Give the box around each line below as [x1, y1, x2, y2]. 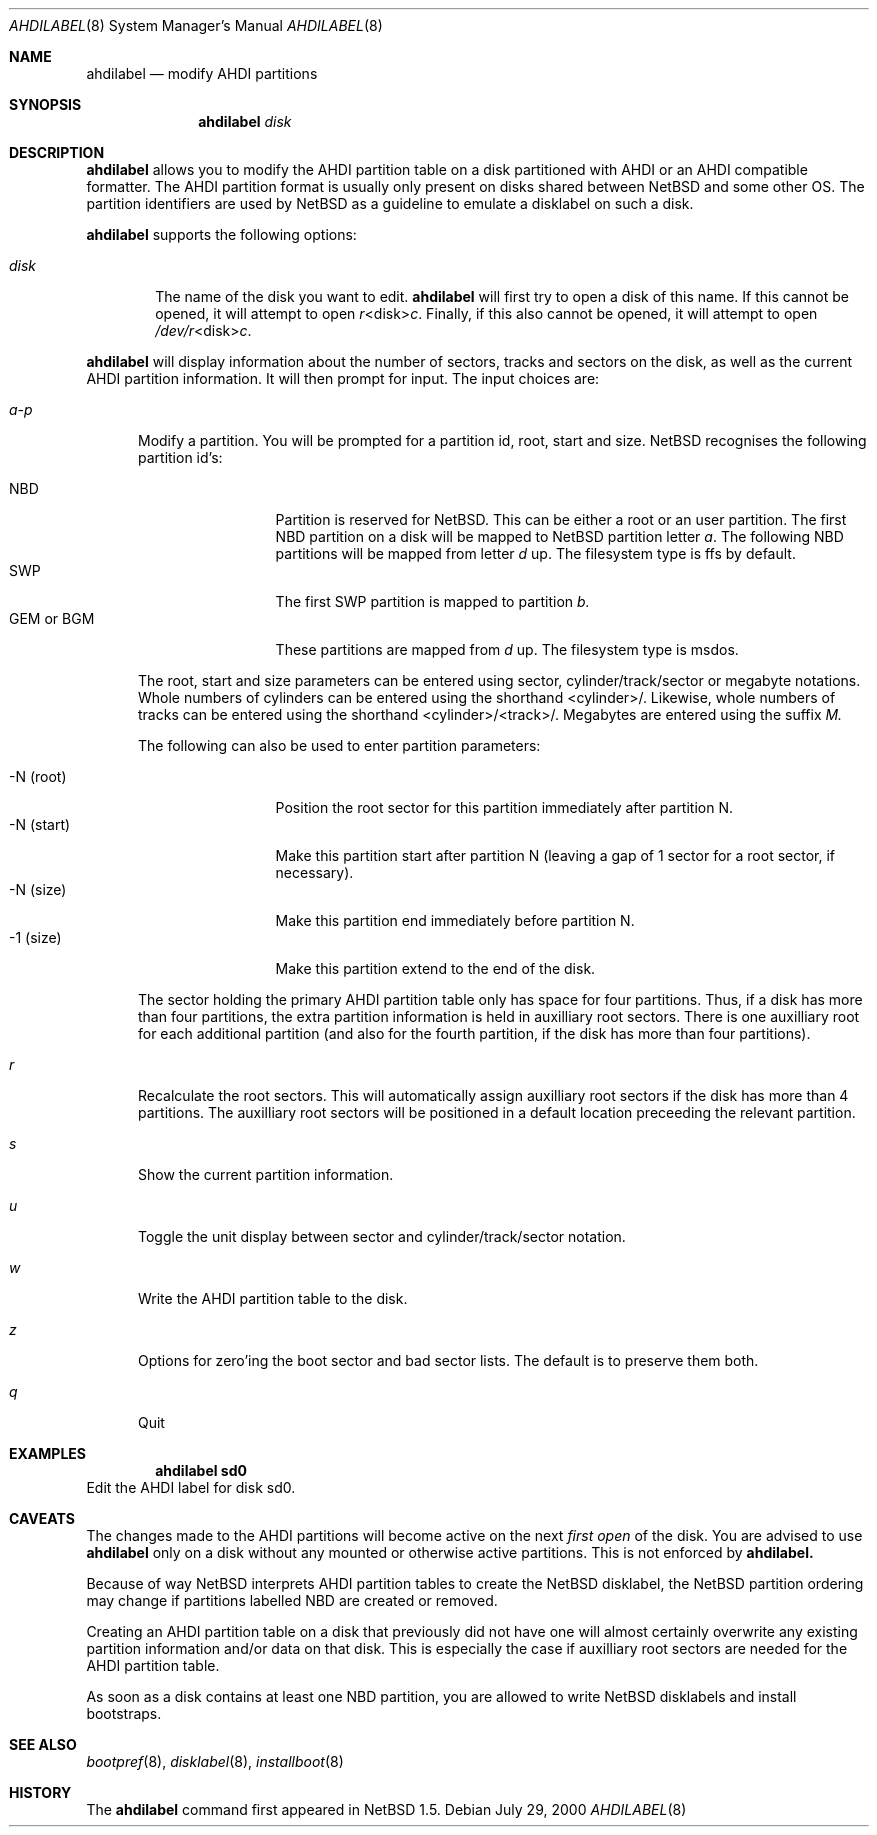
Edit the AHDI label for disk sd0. [86, 1479, 296, 1496]
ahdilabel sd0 [155, 1462, 247, 1479]
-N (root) [9, 768, 67, 785]
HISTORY [9, 1784, 72, 1801]
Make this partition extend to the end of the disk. [275, 960, 596, 977]
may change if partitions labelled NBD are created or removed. [86, 1592, 498, 1609]
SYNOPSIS [9, 96, 82, 113]
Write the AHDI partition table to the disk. [138, 1290, 408, 1307]
